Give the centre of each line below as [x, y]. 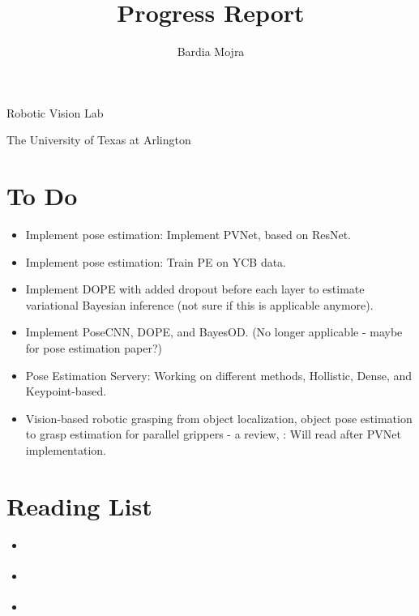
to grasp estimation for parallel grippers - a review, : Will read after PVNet [213, 434]
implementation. [66, 449]
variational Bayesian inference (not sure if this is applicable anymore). [199, 304]
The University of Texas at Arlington [99, 140]
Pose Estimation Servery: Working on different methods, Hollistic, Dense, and [219, 375]
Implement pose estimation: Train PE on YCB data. [156, 261]
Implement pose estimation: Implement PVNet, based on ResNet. [188, 235]
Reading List [79, 505]
